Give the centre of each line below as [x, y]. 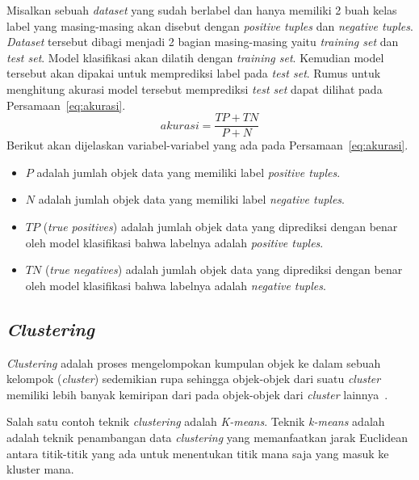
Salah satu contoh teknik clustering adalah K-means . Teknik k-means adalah [196, 421]
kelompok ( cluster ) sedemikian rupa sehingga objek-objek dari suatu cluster [194, 379]
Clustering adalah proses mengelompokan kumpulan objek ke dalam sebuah [194, 362]
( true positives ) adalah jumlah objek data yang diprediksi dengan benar [220, 226]
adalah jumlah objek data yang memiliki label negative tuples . [191, 199]
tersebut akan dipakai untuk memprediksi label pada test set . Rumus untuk [194, 73]
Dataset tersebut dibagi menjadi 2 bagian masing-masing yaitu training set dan [203, 42]
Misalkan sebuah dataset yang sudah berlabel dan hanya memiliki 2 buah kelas [202, 10]
